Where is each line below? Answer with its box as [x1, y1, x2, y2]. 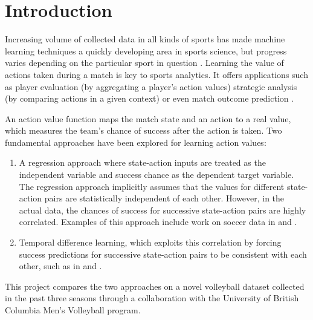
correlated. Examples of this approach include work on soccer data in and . [19, 215, 297, 228]
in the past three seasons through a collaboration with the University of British [5, 292, 299, 304]
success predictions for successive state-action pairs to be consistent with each [19, 247, 307, 260]
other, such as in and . [19, 260, 102, 272]
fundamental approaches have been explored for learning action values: [5, 136, 266, 148]
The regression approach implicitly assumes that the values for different [19, 180, 285, 192]
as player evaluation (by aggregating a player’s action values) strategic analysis [5, 80, 297, 93]
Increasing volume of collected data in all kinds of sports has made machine [5, 33, 285, 45]
